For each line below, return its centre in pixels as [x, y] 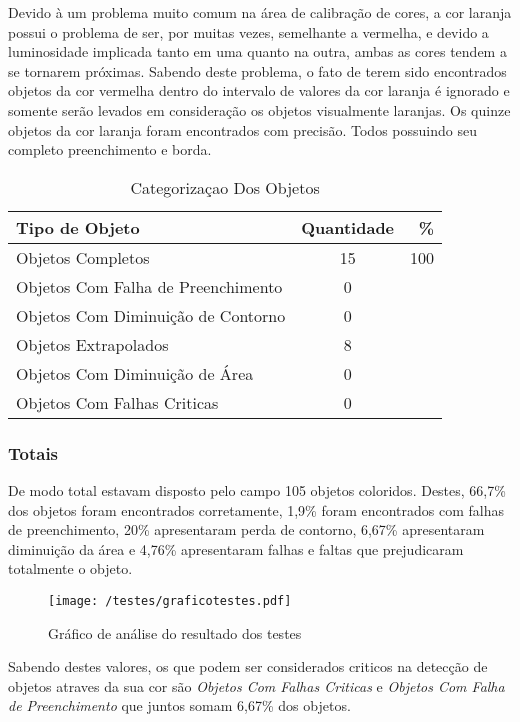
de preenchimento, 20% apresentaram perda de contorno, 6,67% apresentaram [246, 529]
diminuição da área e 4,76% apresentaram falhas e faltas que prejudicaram [236, 548]
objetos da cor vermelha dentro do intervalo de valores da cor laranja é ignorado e [259, 90]
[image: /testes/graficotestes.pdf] [170, 600]
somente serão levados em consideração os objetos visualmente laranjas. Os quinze [259, 109]
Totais [33, 452]
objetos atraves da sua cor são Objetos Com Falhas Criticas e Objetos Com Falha [256, 685]
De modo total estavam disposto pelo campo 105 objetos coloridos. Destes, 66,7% [257, 489]
